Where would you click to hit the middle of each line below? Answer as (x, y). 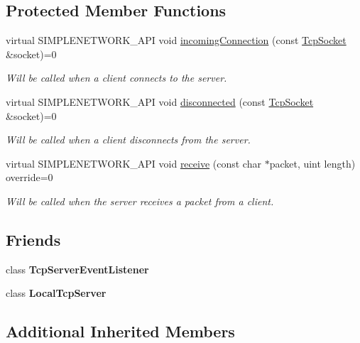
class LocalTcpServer (56, 293)
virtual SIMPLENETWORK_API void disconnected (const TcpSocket (160, 101)
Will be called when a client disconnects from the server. (128, 140)
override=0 (29, 177)
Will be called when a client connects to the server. (116, 78)
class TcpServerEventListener (77, 269)
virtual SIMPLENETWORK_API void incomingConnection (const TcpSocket (176, 40)
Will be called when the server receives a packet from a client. (140, 201)
